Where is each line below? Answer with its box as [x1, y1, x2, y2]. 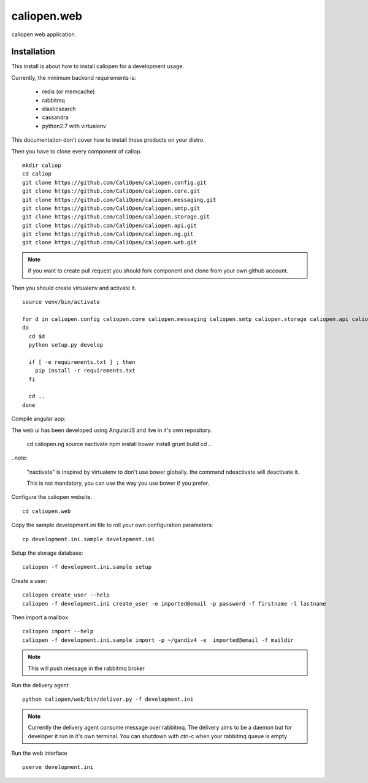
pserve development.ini [22, 764, 94, 771]
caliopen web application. [11, 31, 77, 38]
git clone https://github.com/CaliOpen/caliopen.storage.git [22, 214, 210, 220]
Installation [11, 47, 55, 57]
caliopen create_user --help [22, 592, 110, 598]
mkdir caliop [22, 161, 61, 169]
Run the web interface [11, 749, 67, 757]
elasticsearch [42, 105, 76, 113]
